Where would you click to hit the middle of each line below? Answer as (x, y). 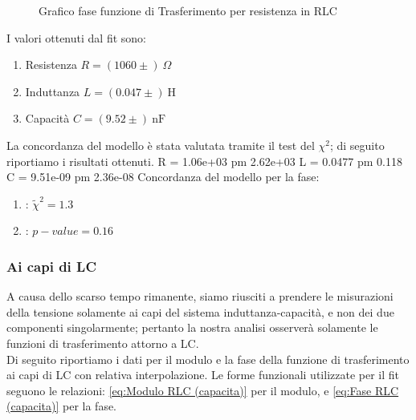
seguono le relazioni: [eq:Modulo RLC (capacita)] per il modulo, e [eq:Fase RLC (203, 390)
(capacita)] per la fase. (62, 406)
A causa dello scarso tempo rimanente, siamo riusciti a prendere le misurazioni (200, 296)
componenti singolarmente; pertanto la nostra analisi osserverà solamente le (192, 327)
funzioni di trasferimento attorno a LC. (103, 343)
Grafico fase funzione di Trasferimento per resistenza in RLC (188, 10)
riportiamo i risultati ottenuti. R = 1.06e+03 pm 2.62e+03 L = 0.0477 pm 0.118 (204, 161)
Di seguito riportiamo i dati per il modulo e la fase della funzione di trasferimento (208, 359)
